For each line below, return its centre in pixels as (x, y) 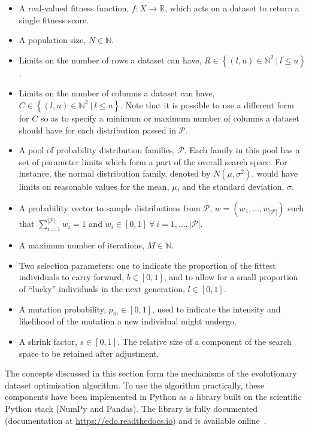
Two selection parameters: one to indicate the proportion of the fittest (147, 265)
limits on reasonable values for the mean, (94, 186)
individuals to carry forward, (72, 277)
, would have (275, 173)
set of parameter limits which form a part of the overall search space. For (153, 161)
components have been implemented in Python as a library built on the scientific (153, 397)
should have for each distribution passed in (97, 130)
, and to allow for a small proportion (231, 277)
